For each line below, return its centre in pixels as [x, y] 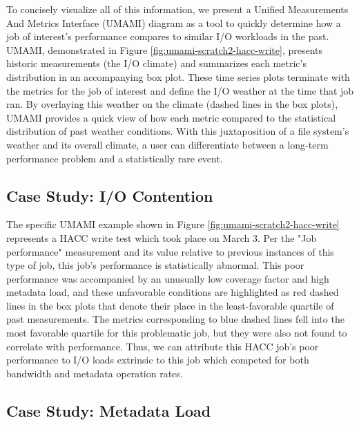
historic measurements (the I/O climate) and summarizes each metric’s [156, 63]
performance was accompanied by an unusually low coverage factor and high [168, 278]
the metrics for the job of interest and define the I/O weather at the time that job [180, 90]
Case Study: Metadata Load [109, 410]
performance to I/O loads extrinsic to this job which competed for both [158, 360]
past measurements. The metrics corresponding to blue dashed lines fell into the [175, 319]
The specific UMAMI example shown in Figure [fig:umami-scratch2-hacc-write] [173, 224]
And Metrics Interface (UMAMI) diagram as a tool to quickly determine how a [174, 22]
